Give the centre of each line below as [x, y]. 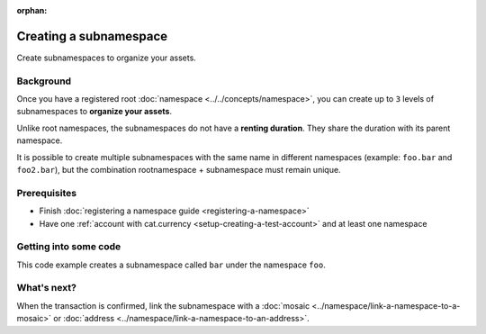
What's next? [46, 288]
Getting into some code [69, 247]
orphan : [32, 10]
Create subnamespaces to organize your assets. [107, 58]
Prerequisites [46, 193]
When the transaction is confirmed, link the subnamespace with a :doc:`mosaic [163, 305]
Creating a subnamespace [92, 36]
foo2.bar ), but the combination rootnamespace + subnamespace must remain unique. [179, 170]
